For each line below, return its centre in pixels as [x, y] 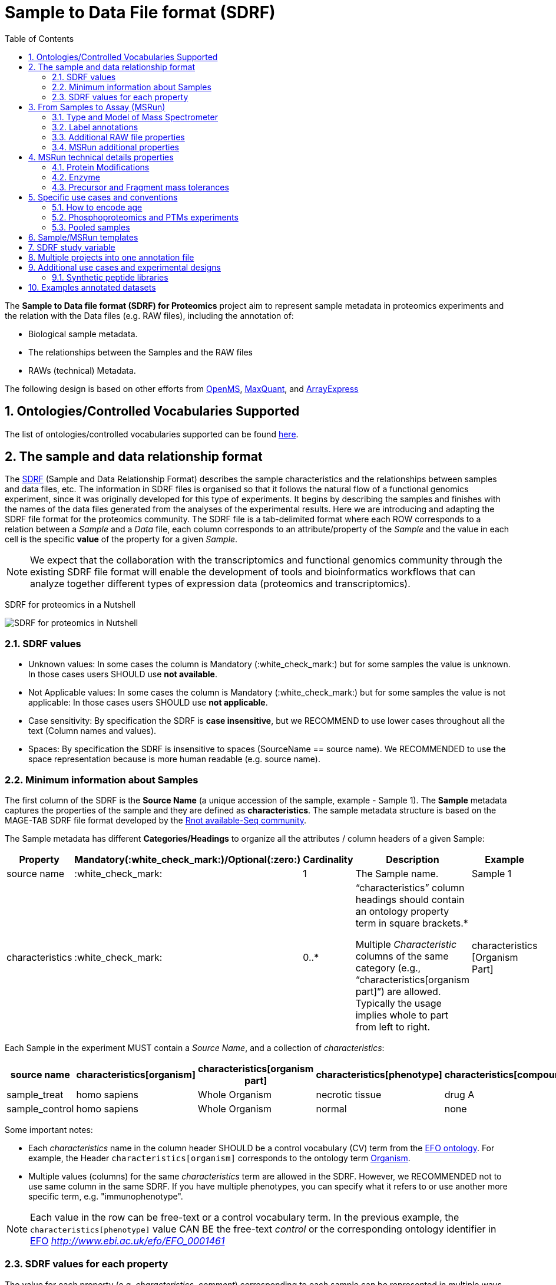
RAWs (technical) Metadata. [82, 370]
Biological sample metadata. [83, 334]
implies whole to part [402, 1015]
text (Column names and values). [92, 731]
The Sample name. [397, 873]
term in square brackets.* [412, 923]
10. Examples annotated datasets [92, 287]
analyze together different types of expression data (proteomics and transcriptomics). [220, 584]
